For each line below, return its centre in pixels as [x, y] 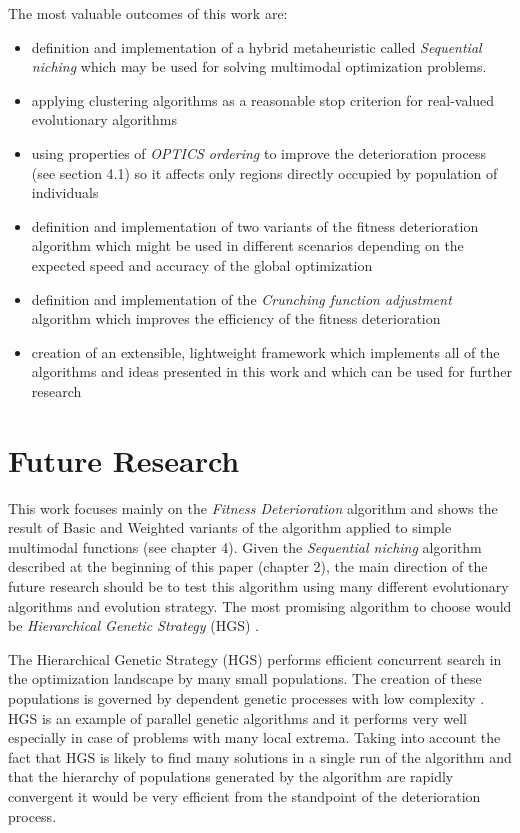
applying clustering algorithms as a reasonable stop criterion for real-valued [263, 99]
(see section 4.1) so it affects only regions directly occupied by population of [264, 172]
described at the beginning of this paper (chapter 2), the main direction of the [248, 566]
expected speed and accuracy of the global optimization [202, 264]
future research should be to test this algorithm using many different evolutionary [258, 586]
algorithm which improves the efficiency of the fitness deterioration [236, 318]
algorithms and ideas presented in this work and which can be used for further [271, 371]
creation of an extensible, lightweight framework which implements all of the [265, 351]
